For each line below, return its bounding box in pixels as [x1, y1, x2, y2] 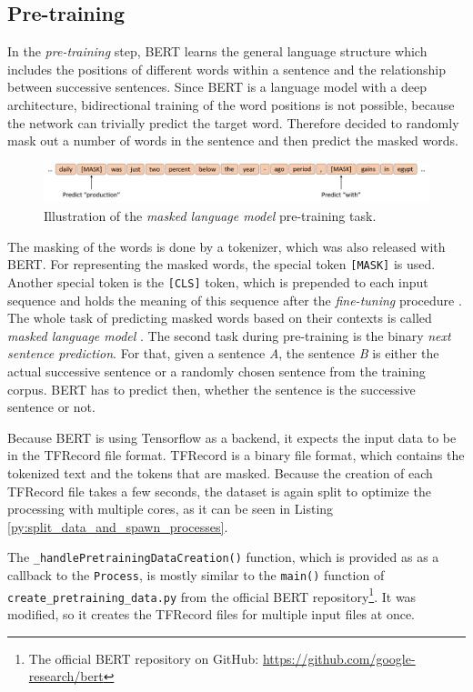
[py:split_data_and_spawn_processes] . [7, 516, 228, 536]
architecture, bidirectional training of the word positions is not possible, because [7, 95, 455, 114]
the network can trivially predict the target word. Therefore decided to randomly [7, 113, 459, 132]
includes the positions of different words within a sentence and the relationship [7, 59, 447, 78]
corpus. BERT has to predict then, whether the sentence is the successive [7, 379, 416, 398]
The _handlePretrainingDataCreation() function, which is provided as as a [7, 547, 439, 567]
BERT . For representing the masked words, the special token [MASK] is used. [7, 255, 436, 274]
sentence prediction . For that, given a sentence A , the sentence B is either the [7, 344, 439, 363]
